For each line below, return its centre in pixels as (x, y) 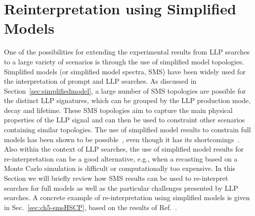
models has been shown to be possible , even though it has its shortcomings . (122, 139)
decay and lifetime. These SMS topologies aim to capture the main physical (118, 110)
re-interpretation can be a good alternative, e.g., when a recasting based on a (121, 158)
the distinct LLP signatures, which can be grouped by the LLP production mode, (127, 100)
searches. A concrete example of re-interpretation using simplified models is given (127, 197)
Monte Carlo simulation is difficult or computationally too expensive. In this (120, 168)
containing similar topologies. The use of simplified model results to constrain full (127, 130)
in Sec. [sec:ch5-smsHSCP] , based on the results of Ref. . (91, 207)
